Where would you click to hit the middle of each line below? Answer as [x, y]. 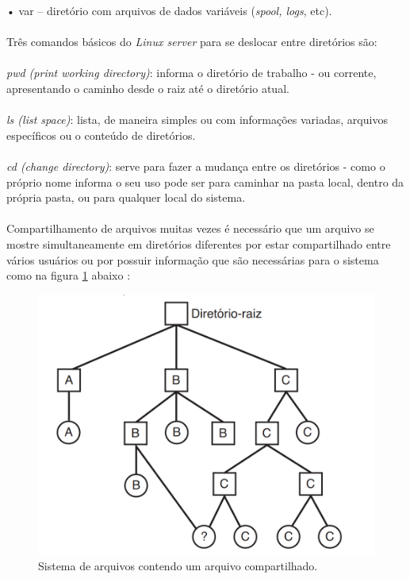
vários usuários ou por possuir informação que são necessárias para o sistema [193, 259]
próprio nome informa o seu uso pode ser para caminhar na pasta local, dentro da [205, 181]
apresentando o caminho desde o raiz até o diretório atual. [148, 88]
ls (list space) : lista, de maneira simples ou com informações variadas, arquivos [197, 120]
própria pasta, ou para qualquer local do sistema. [126, 197]
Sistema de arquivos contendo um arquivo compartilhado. [178, 565]
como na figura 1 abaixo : [69, 275]
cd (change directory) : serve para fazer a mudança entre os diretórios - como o [196, 166]
